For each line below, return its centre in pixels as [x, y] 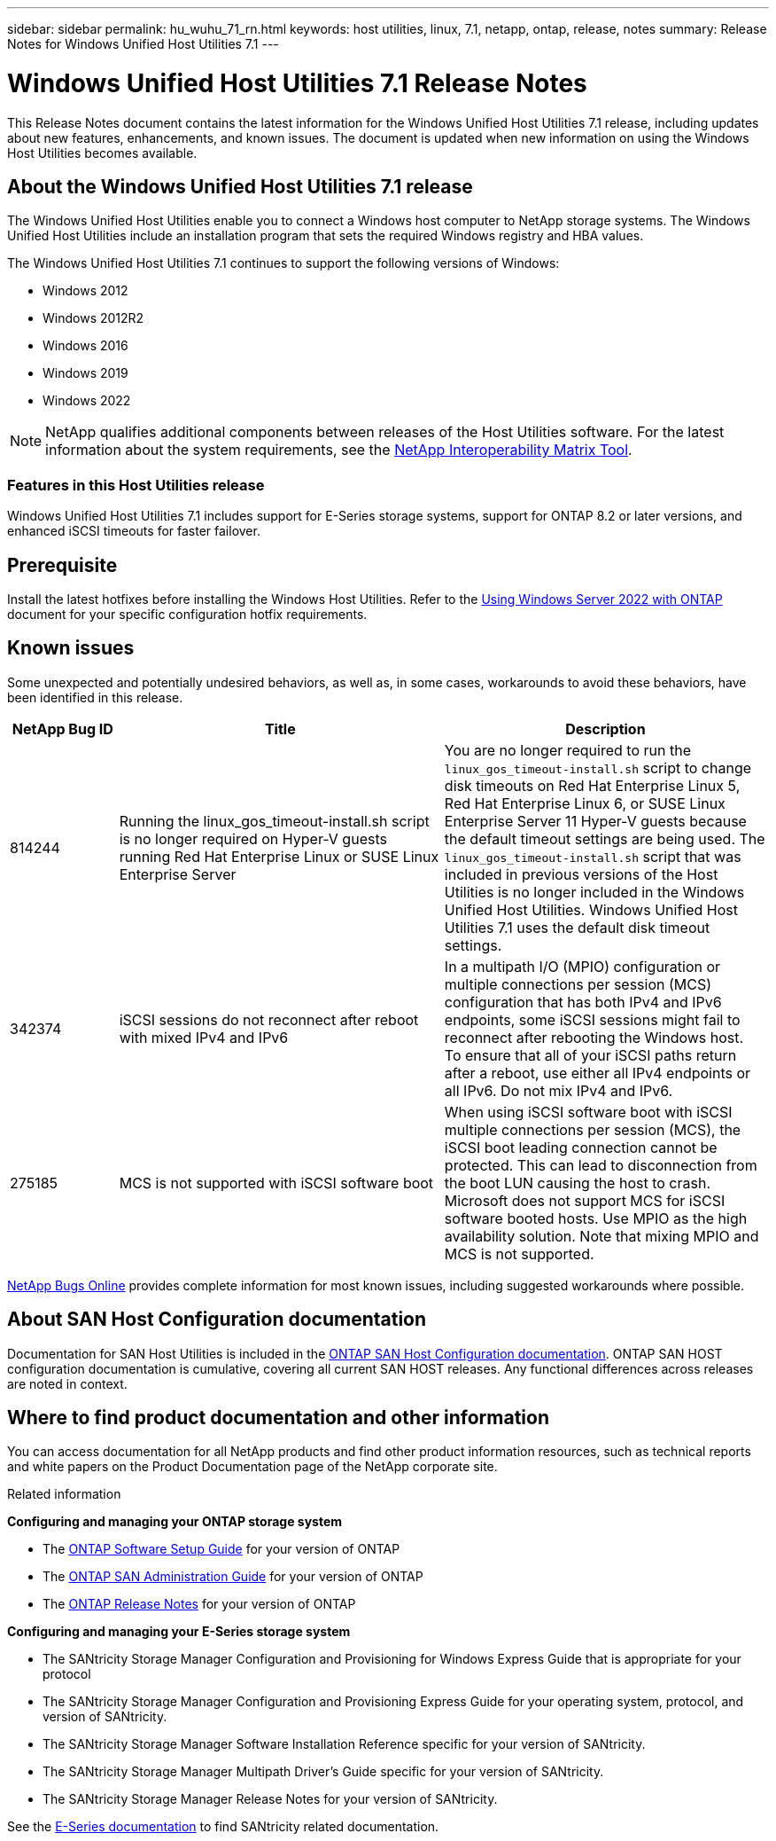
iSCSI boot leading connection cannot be [581, 1147]
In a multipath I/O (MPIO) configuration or [582, 966]
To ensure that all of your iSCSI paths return [590, 1055]
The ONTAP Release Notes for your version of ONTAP [199, 1604]
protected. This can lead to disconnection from [601, 1165]
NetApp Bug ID [62, 729]
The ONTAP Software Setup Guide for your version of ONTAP [221, 1549]
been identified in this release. [95, 697]
